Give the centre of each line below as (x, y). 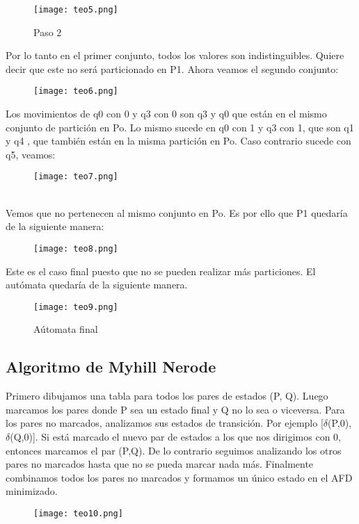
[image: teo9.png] (76, 307)
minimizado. (32, 491)
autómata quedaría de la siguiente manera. (97, 285)
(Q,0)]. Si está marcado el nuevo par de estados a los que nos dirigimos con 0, (175, 436)
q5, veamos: (31, 154)
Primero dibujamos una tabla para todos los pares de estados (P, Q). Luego (167, 396)
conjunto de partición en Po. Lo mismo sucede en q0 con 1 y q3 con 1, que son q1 (180, 127)
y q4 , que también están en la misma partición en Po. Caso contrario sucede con (178, 141)
